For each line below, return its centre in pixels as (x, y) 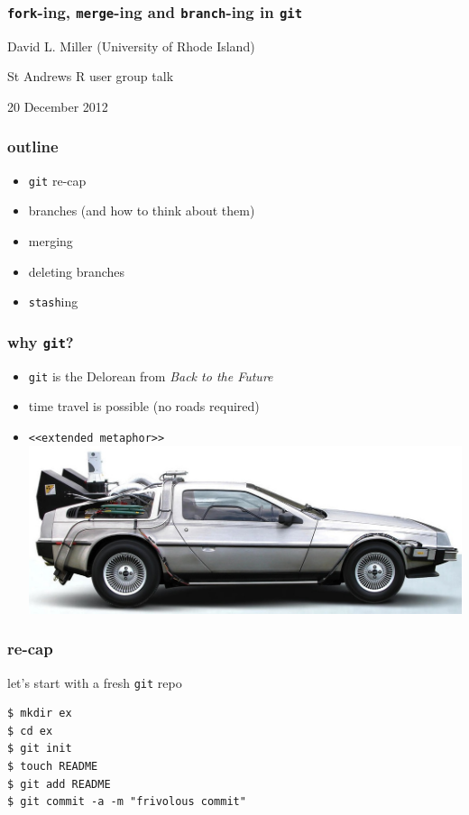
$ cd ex (30, 731)
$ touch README (53, 766)
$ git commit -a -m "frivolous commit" (127, 802)
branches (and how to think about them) (142, 211)
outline (33, 147)
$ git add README (59, 784)
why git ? (41, 341)
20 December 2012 (58, 106)
